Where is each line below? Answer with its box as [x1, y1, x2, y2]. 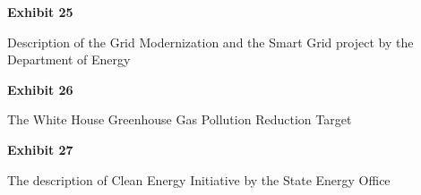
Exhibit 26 [7, 80, 73, 98]
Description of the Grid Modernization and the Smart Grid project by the [7, 32, 414, 51]
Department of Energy [7, 50, 131, 69]
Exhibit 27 [7, 140, 73, 158]
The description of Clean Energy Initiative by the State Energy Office [7, 170, 391, 189]
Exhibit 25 [7, 3, 73, 21]
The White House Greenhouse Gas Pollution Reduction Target [7, 110, 352, 129]
